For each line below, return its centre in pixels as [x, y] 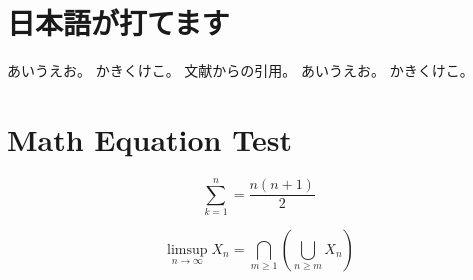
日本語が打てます [118, 22]
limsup [187, 249]
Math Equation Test [149, 138]
